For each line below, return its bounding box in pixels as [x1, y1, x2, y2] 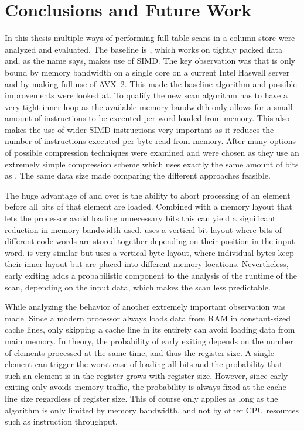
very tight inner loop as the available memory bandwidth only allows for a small [5, 100, 293, 112]
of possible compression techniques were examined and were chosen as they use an [5, 146, 299, 159]
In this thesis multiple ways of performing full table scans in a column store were [5, 32, 295, 44]
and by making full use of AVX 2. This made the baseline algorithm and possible [5, 77, 297, 90]
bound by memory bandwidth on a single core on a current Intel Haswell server [5, 66, 290, 78]
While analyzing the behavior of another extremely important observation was [5, 300, 286, 313]
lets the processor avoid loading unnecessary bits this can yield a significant [5, 212, 276, 224]
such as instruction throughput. [5, 415, 118, 427]
